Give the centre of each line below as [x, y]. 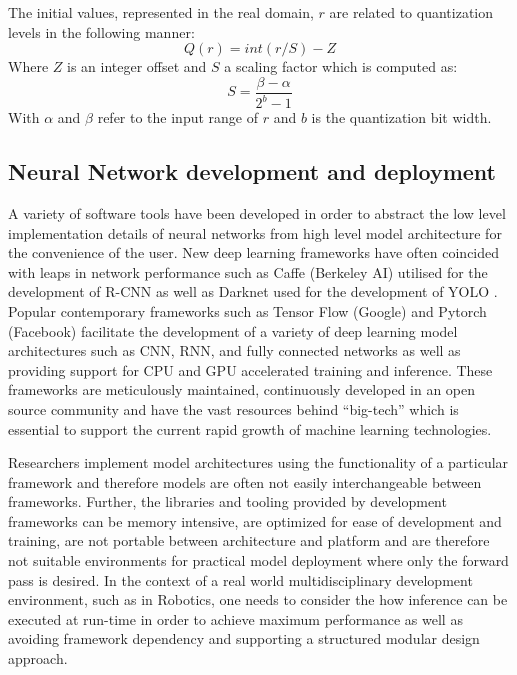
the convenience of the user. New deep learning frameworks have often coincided [254, 252]
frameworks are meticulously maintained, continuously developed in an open [242, 389]
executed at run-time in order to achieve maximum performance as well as [235, 618]
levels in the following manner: [101, 31]
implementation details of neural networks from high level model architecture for [255, 232]
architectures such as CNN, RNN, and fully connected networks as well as [234, 350]
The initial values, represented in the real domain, [161, 12]
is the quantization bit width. [401, 117]
